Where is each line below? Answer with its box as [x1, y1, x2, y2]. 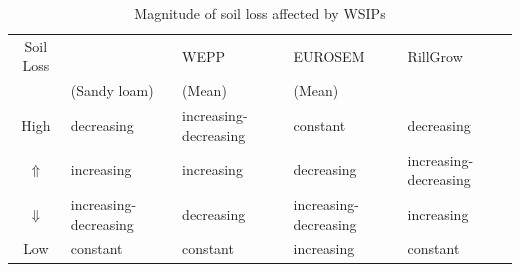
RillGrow [407, 45, 463, 66]
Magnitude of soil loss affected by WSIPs [134, 3, 386, 23]
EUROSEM [293, 45, 365, 66]
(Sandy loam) [70, 80, 154, 101]
